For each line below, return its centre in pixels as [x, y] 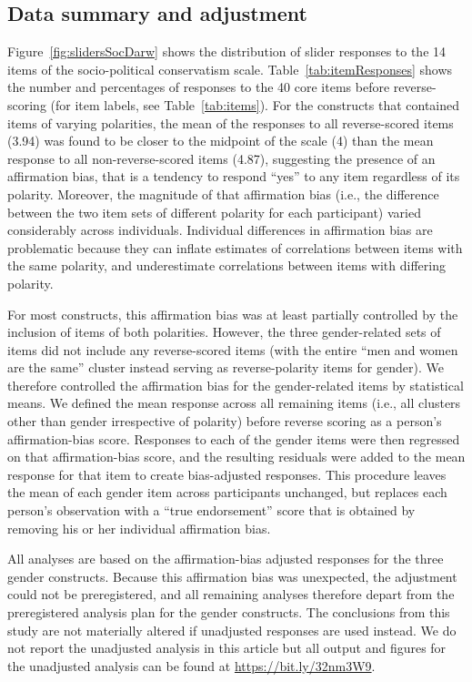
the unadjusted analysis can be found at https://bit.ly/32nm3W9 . [191, 665]
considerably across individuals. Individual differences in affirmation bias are [220, 230]
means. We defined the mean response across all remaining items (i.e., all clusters [234, 403]
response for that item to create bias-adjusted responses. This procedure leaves [227, 474]
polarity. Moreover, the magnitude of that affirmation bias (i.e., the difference [223, 193]
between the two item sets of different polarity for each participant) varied [214, 212]
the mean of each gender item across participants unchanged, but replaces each [227, 492]
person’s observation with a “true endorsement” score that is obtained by [211, 510]
